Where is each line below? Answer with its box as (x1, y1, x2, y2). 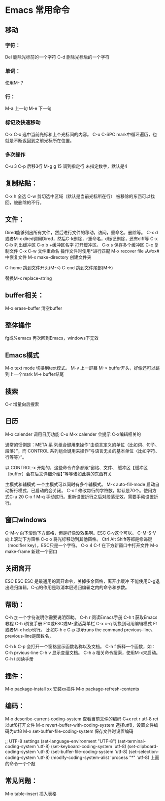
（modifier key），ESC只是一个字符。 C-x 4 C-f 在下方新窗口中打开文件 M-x (5, 542, 159, 548)
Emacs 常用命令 (5, 4, 70, 16)
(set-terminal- (117, 738, 146, 744)
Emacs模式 (5, 351, 39, 359)
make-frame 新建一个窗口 (5, 548, 58, 554)
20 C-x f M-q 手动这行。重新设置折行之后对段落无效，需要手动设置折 (18, 494, 159, 500)
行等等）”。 (5, 454, 27, 460)
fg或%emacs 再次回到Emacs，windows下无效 (5, 335, 99, 341)
